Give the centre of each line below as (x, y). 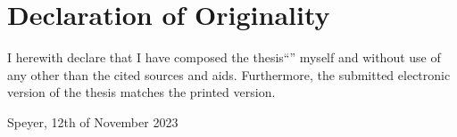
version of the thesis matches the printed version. (141, 92)
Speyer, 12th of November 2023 (93, 121)
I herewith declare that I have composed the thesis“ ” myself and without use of (224, 57)
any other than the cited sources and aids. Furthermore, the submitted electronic (229, 74)
